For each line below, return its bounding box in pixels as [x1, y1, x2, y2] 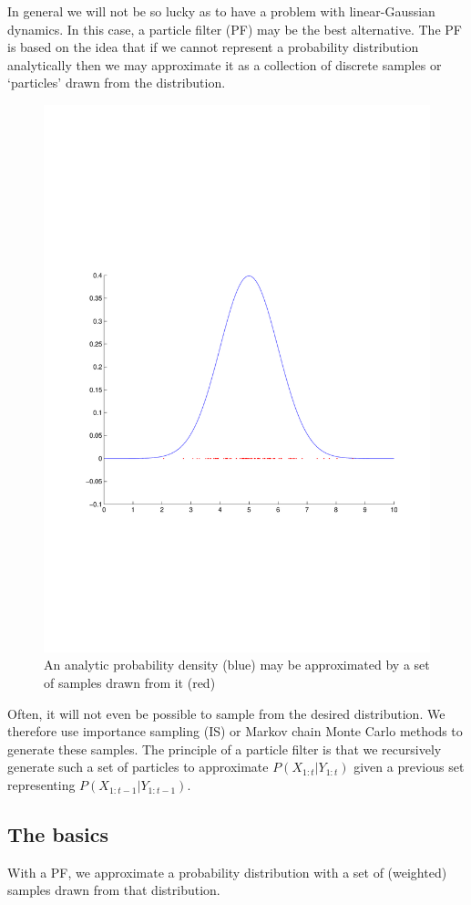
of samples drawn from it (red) [44, 673, 216, 692]
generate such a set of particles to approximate [7, 757, 269, 776]
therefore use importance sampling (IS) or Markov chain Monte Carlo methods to [7, 722, 463, 741]
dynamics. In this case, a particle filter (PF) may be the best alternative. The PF [7, 19, 462, 38]
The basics [7, 820, 108, 848]
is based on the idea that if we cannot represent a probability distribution [7, 37, 419, 57]
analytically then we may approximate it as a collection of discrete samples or [7, 55, 442, 74]
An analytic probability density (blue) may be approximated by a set [44, 655, 430, 674]
